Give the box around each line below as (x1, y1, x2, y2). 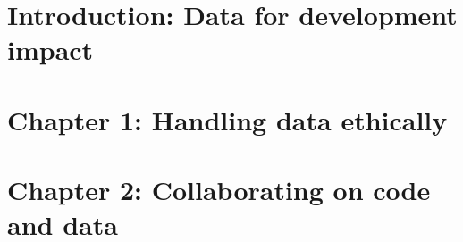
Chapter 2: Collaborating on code (7, 171, 431, 208)
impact (7, 31, 94, 68)
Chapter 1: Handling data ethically (7, 101, 448, 138)
